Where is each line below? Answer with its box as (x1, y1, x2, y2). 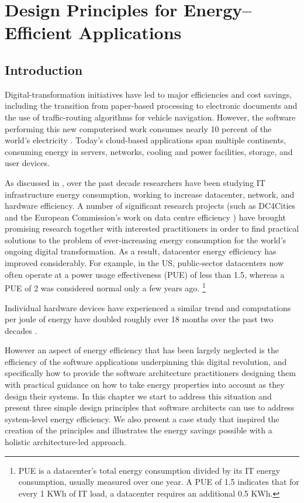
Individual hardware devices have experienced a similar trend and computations (5, 301, 291, 313)
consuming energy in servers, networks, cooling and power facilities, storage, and (5, 145, 293, 157)
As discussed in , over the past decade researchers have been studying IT (5, 176, 265, 188)
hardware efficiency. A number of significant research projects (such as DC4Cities (5, 199, 296, 212)
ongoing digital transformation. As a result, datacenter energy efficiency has (5, 245, 277, 257)
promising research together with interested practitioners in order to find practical (5, 222, 299, 235)
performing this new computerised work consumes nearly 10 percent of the (5, 122, 272, 135)
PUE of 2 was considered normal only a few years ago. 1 (5, 280, 206, 294)
